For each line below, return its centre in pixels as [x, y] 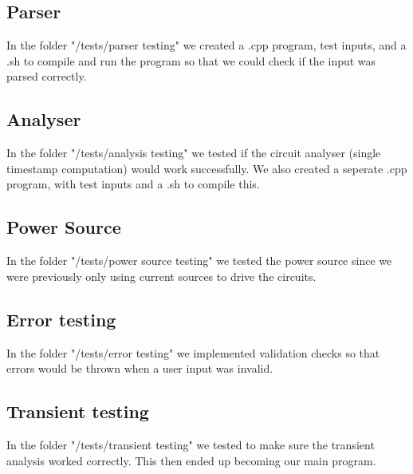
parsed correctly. [47, 76]
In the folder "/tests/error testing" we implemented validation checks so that [193, 352]
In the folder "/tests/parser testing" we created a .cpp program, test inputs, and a [206, 45]
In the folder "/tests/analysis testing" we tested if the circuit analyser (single [194, 153]
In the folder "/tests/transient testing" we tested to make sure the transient [191, 444]
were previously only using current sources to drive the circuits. [161, 276]
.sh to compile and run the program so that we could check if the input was [191, 60]
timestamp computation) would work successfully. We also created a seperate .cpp [207, 168]
